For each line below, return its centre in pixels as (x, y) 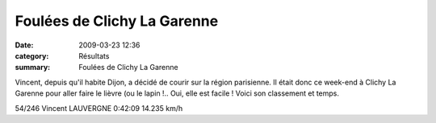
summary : (33, 68)
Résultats (94, 55)
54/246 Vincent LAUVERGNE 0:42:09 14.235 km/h (99, 108)
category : (32, 55)
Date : (24, 45)
